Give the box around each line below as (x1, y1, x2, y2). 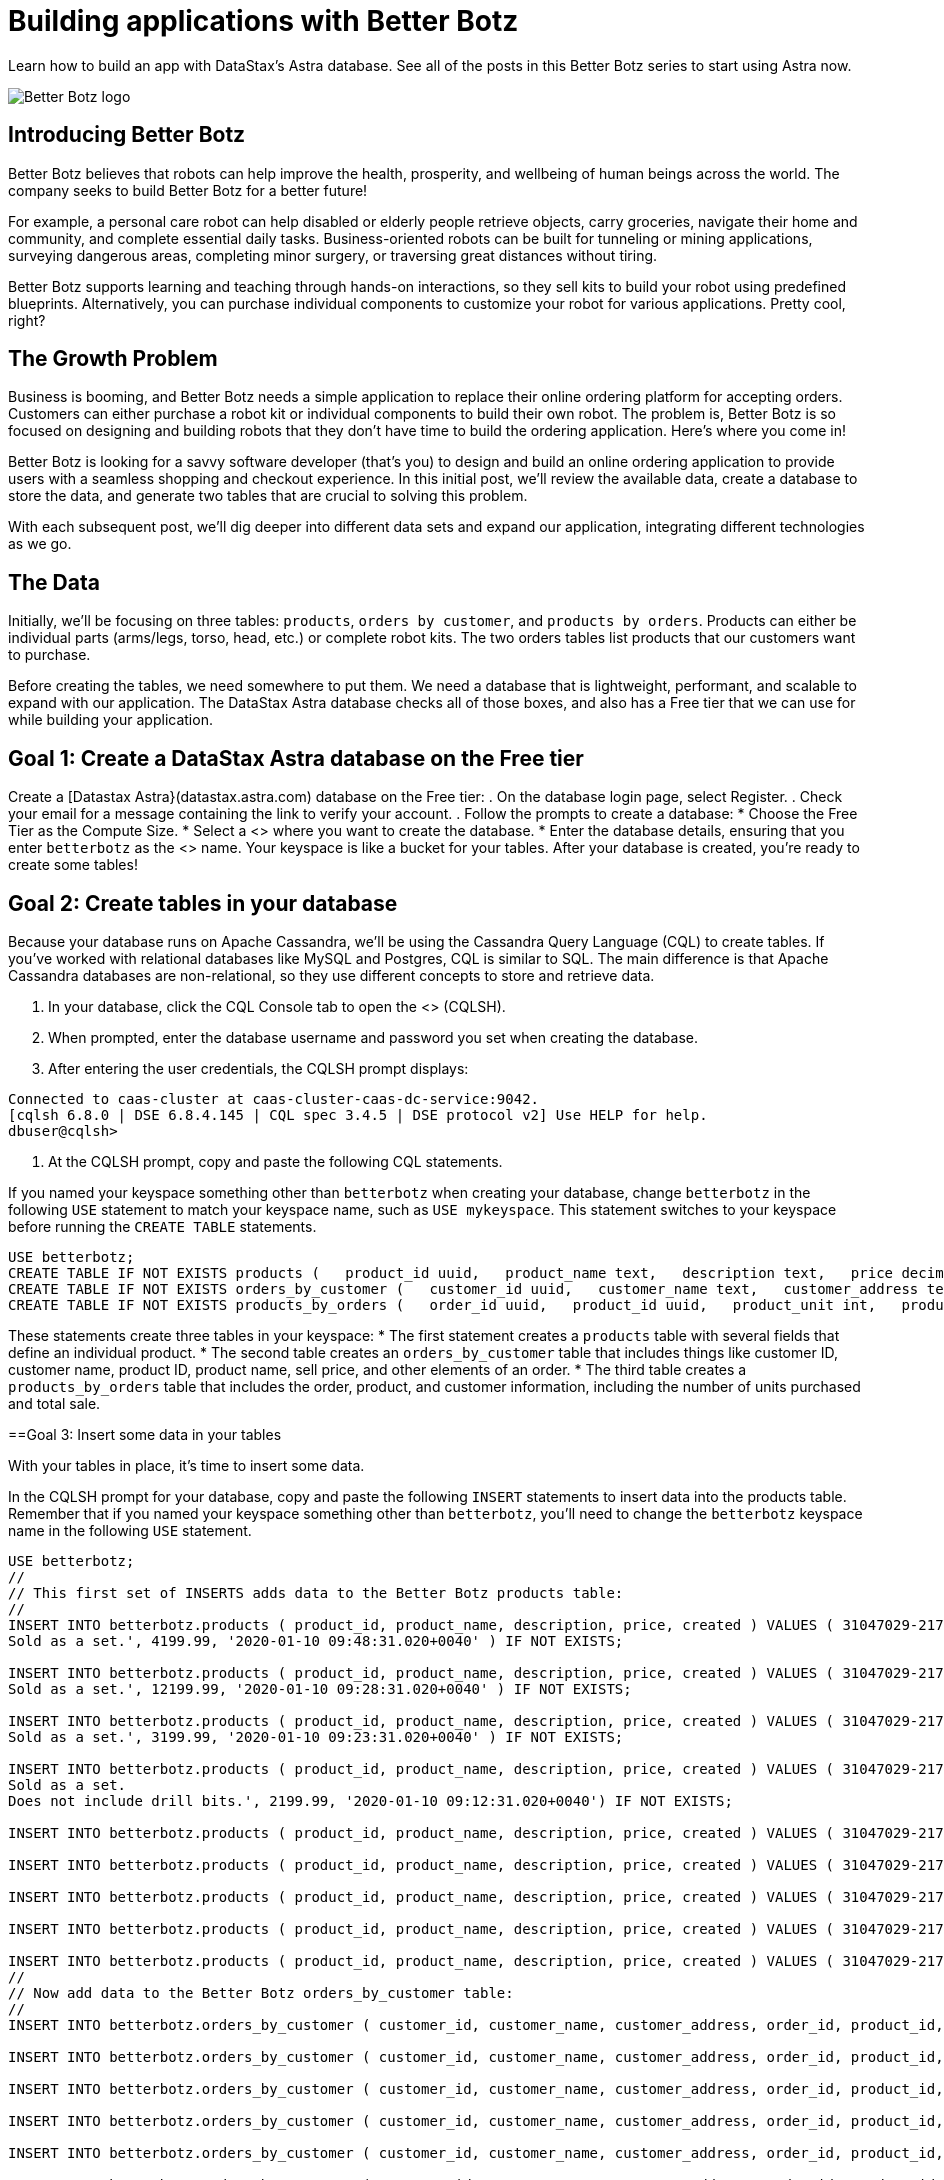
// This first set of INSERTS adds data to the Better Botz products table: (8, 1584, 624, 1601)
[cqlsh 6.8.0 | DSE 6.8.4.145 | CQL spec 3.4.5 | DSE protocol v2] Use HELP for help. (8, 1106, 708, 1123)
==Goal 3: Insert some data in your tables (8, 1425, 282, 1443)
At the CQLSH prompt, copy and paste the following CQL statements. (48, 1152, 503, 1170)
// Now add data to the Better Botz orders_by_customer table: (8, 1984, 514, 2001)
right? (8, 311, 46, 329)
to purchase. (8, 646, 91, 664)
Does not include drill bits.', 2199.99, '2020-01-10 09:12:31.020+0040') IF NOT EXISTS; (8, 1792, 733, 1809)
